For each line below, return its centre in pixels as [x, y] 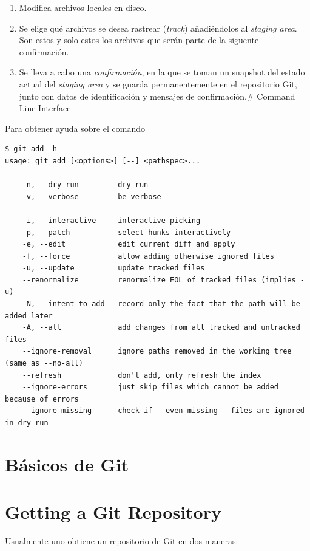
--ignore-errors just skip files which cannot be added [150, 387]
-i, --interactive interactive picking [111, 220]
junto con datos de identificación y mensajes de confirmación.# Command [157, 96]
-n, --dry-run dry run [85, 185]
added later [29, 316]
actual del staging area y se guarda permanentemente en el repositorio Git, [158, 84]
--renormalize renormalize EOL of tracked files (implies [159, 280]
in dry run [27, 423]
